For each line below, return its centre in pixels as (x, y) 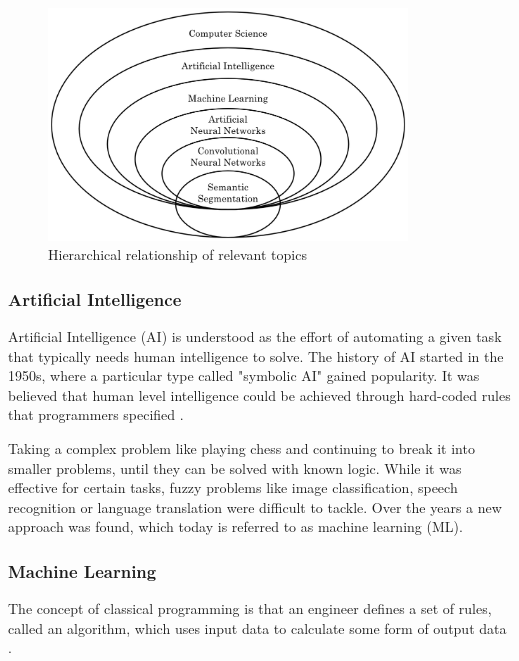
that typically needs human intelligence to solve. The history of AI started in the (256, 355)
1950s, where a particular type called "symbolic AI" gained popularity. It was (244, 375)
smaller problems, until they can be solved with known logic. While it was (235, 467)
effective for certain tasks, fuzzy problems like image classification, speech (233, 487)
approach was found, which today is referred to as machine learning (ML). (235, 526)
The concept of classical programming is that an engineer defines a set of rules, (250, 608)
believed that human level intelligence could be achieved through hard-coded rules (259, 394)
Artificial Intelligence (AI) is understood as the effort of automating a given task (255, 336)
